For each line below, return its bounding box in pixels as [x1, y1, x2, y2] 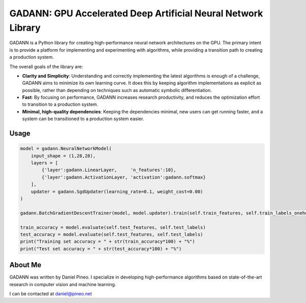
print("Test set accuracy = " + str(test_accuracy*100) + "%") [20, 246, 182, 251]
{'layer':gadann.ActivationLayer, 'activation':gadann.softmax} [41, 174, 206, 180]
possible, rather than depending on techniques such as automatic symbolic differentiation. [22, 87, 212, 93]
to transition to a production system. [22, 101, 98, 107]
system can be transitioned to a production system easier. [22, 115, 144, 122]
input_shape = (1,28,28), [31, 153, 96, 158]
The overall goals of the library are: [9, 63, 84, 69]
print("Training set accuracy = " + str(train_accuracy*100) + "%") [20, 239, 195, 245]
